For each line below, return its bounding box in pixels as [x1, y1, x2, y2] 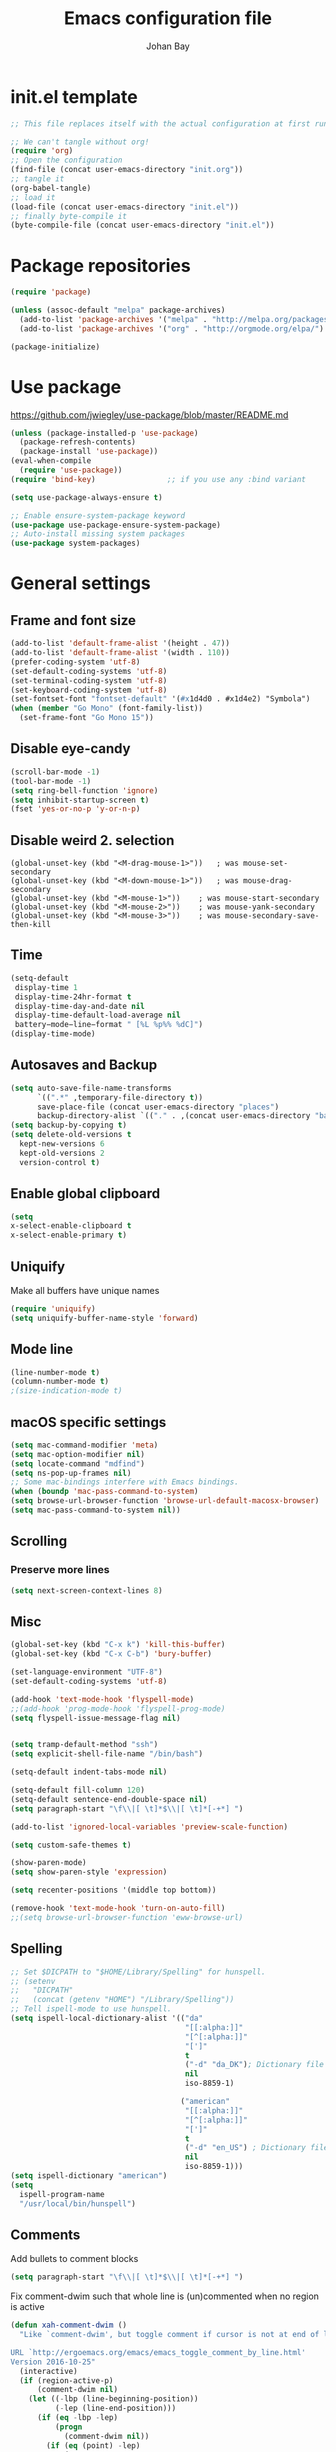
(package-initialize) [10, 342, 101, 352]
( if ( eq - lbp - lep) [36, 2413, 118, 2423]
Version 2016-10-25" [10, 2357, 97, 2367]
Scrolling [10, 1533, 68, 1550]
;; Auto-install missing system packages [10, 529, 186, 539]
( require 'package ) [10, 287, 92, 297]
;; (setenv [10, 1976, 56, 1986]
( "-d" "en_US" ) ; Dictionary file [184, 2143, 329, 2153]
